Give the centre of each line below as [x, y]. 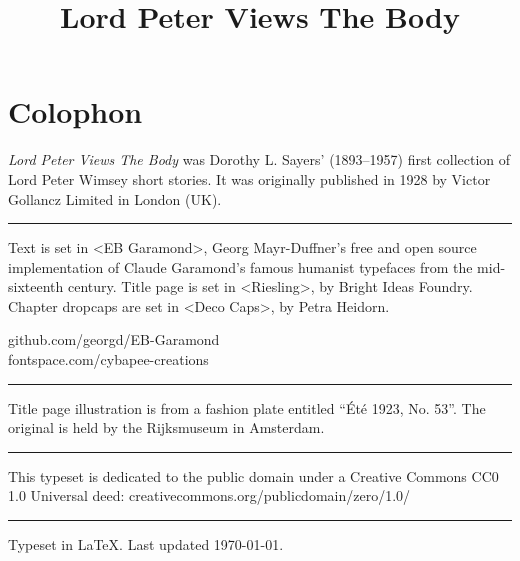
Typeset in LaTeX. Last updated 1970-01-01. [146, 544]
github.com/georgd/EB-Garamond [114, 339]
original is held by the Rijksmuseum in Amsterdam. [166, 427]
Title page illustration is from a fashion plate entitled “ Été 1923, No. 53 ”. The [247, 407]
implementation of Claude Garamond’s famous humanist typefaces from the [240, 266]
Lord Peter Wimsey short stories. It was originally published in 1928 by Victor [249, 178]
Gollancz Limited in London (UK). [115, 198]
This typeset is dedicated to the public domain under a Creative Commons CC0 [253, 475]
